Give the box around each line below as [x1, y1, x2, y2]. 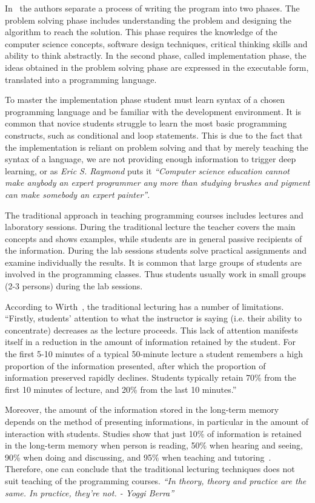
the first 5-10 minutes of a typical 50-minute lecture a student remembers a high [5, 347, 303, 360]
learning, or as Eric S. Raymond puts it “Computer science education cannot [5, 164, 290, 177]
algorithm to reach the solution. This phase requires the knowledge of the [5, 25, 277, 38]
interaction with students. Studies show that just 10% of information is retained [5, 427, 302, 439]
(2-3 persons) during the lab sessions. [5, 280, 143, 292]
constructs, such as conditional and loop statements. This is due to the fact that [5, 128, 303, 141]
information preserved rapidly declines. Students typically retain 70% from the [5, 371, 296, 384]
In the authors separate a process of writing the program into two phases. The [5, 2, 300, 14]
